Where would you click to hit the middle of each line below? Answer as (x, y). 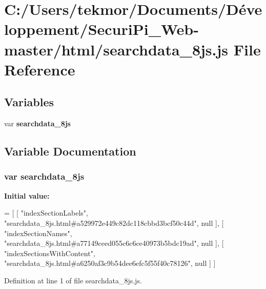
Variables (29, 102)
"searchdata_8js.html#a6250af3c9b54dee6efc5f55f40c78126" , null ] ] (110, 263)
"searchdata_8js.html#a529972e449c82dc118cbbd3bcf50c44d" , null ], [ (114, 223)
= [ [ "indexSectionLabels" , (46, 213)
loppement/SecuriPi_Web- (101, 29)
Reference (40, 69)
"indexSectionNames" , (38, 233)
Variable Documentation (70, 151)
